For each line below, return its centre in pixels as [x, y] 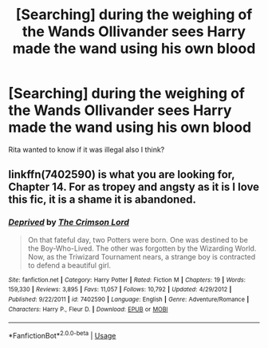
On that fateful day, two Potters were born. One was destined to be [138, 239]
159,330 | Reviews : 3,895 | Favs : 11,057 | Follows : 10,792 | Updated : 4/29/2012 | [120, 290]
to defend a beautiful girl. [69, 265]
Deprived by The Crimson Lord [69, 223]
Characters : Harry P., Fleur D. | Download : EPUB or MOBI [88, 309]
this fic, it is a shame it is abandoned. [102, 200]
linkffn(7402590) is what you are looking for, [122, 174]
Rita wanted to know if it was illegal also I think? [87, 149]
